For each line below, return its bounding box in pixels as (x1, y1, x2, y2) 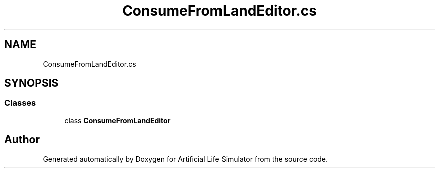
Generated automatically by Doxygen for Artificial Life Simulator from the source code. (43, 154, 328, 163)
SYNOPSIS (4, 77, 59, 90)
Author (4, 133, 40, 146)
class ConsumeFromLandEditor (64, 116, 171, 125)
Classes (4, 98, 36, 108)
